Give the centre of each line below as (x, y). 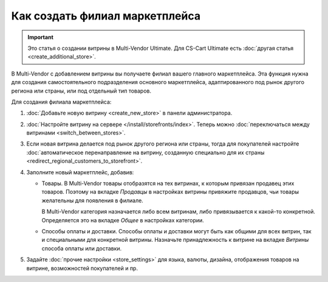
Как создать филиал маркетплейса (106, 16)
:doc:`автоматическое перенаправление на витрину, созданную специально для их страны (145, 152)
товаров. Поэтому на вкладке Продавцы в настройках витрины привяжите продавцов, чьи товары (170, 192)
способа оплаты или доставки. (82, 248)
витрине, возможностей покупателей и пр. (82, 268)
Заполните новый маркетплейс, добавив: (80, 172)
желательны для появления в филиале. (93, 200)
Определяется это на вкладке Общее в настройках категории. (123, 220)
